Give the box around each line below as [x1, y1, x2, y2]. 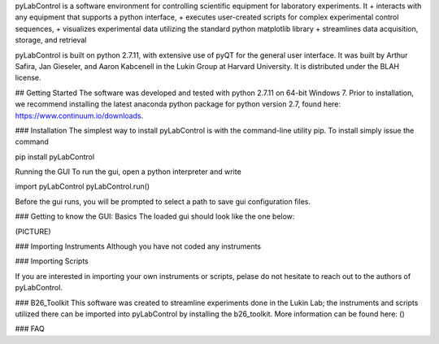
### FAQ [15, 324, 45, 333]
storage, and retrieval [15, 35, 87, 45]
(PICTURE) [15, 226, 52, 236]
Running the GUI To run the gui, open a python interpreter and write [15, 167, 241, 176]
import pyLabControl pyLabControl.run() [15, 181, 150, 191]
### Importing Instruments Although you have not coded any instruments [15, 242, 262, 251]
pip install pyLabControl [15, 151, 95, 162]
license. [15, 73, 41, 83]
